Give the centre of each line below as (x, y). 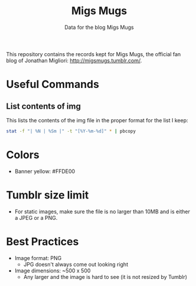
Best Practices (43, 241)
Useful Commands (53, 84)
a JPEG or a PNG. (36, 217)
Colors (23, 155)
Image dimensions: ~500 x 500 (53, 271)
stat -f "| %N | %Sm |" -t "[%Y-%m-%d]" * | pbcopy (71, 131)
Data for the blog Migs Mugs (99, 27)
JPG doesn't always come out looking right (76, 264)
